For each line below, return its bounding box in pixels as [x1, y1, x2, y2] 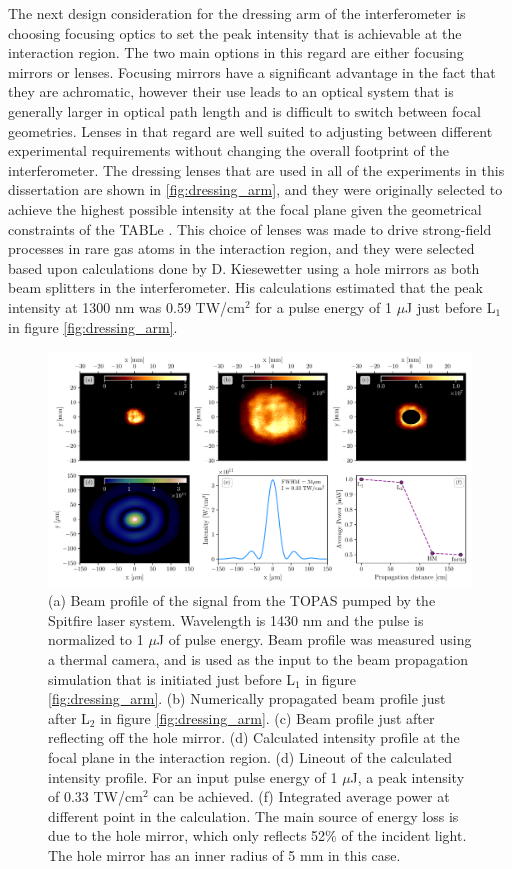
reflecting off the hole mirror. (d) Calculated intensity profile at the [48, 727, 460, 748]
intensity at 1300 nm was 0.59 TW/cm [8, 296, 245, 317]
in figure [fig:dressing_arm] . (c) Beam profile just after [100, 707, 435, 728]
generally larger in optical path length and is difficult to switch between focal [8, 100, 481, 121]
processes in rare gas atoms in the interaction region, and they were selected [8, 238, 475, 259]
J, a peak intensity [350, 766, 465, 787]
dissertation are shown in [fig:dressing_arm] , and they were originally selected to [8, 179, 503, 200]
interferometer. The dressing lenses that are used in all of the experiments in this [8, 159, 505, 180]
